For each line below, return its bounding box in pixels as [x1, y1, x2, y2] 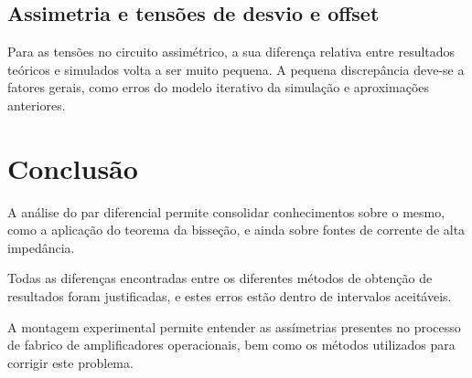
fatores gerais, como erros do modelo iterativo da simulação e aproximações [7, 78, 430, 97]
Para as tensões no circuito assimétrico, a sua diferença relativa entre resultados [7, 42, 456, 61]
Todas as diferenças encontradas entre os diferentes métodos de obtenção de [7, 268, 433, 288]
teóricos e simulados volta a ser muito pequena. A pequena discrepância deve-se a [7, 59, 465, 79]
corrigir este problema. [7, 352, 134, 372]
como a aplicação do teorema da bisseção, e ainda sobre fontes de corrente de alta [7, 220, 466, 239]
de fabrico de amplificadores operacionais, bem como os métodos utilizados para [7, 335, 456, 354]
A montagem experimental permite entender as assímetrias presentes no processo [7, 317, 461, 336]
